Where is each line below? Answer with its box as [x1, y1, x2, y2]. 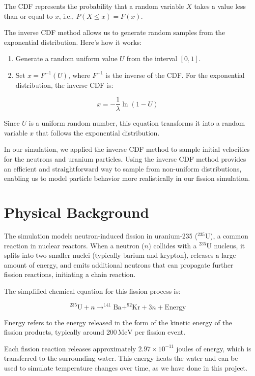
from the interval [126, 53, 177, 64]
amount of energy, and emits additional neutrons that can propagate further [4, 259, 233, 270]
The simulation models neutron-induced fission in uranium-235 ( [4, 230, 198, 240]
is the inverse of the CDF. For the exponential [105, 69, 245, 80]
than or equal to [4, 10, 53, 21]
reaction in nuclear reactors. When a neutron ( [4, 240, 144, 250]
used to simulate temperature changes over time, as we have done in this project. [4, 362, 248, 373]
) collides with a [148, 240, 197, 250]
